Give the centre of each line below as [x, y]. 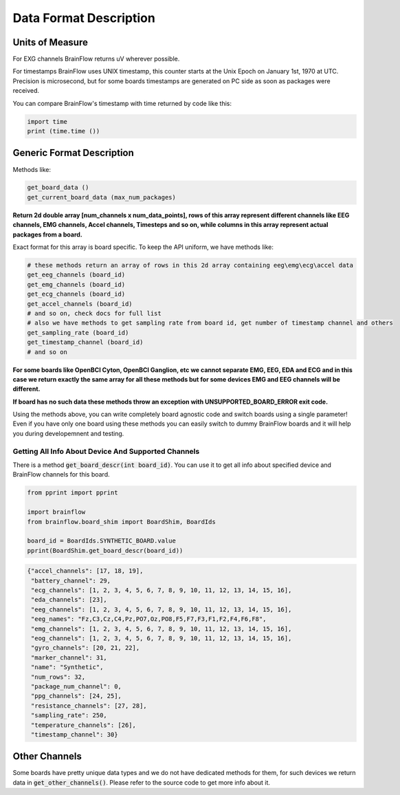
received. [26, 91]
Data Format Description [84, 18]
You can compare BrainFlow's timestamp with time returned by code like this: [122, 103]
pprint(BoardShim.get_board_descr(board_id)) [105, 551]
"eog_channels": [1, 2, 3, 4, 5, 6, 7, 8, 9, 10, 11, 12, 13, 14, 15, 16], [162, 639]
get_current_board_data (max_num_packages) [102, 197]
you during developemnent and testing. [68, 433]
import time [47, 121]
